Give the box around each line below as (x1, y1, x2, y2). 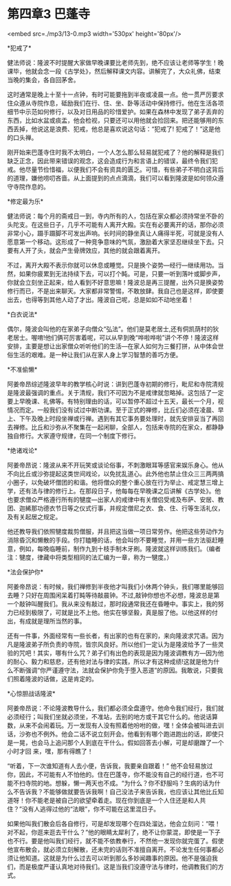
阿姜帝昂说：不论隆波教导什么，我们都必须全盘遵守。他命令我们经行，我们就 (7, 704, 224, 712)
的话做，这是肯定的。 (36, 674, 98, 683)
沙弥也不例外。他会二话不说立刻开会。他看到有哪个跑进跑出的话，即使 (19, 729, 218, 738)
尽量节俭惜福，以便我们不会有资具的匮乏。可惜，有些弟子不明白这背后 (25, 165, 224, 173)
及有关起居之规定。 (7, 512, 62, 521)
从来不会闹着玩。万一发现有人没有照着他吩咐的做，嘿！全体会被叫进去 (19, 721, 218, 729)
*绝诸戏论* (7, 446, 38, 454)
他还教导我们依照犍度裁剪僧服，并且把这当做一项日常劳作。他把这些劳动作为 (7, 527, 224, 535)
